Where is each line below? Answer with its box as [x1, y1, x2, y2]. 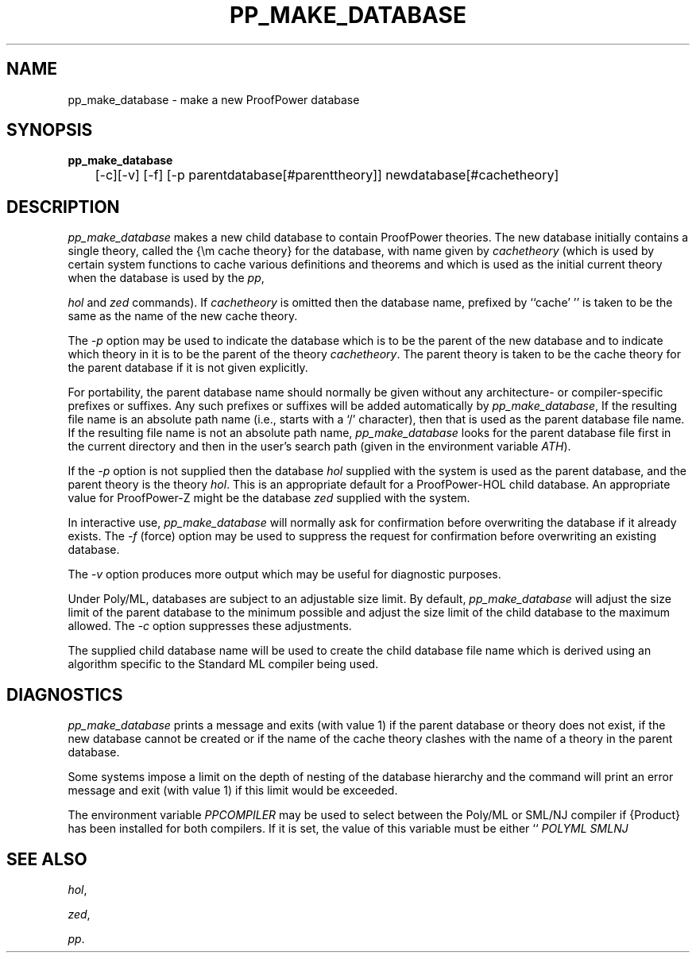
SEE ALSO [6, 849, 87, 869]
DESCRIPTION [6, 196, 120, 217]
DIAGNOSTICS [6, 684, 123, 705]
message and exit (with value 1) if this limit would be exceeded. [68, 783, 398, 798]
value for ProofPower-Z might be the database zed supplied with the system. [68, 491, 470, 505]
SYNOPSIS [6, 120, 93, 141]
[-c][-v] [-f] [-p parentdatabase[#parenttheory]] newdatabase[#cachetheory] [95, 167, 559, 184]
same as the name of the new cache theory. [68, 309, 298, 323]
